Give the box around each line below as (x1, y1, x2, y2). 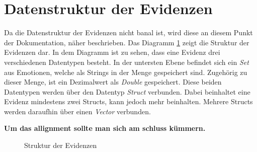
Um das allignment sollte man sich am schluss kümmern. (4, 123, 206, 133)
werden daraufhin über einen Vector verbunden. (4, 106, 151, 116)
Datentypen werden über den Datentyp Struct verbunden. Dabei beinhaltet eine (4, 86, 250, 97)
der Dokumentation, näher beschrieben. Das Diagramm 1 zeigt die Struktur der (4, 37, 249, 47)
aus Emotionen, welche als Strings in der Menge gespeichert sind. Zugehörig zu (4, 66, 247, 77)
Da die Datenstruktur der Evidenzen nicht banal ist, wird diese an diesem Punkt (4, 27, 253, 38)
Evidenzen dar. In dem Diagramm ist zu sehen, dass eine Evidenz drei (4, 47, 220, 57)
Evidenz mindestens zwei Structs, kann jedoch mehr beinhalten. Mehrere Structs (4, 96, 253, 107)
